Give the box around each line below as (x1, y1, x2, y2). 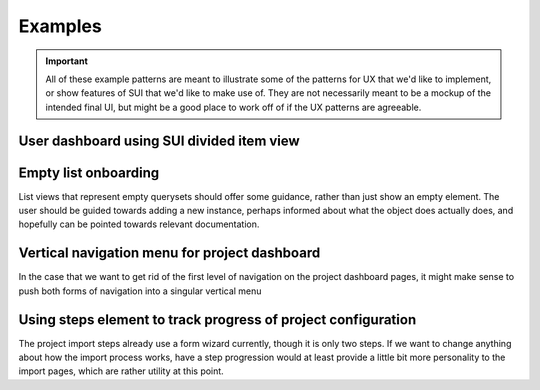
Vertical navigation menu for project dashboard (18, 245, 321, 262)
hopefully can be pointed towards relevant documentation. (18, 218, 260, 230)
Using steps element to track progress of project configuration (18, 311, 417, 328)
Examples (18, 15, 102, 37)
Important (45, 55, 89, 67)
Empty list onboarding (18, 164, 160, 181)
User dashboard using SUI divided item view (18, 132, 300, 149)
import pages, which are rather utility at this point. (18, 365, 224, 377)
